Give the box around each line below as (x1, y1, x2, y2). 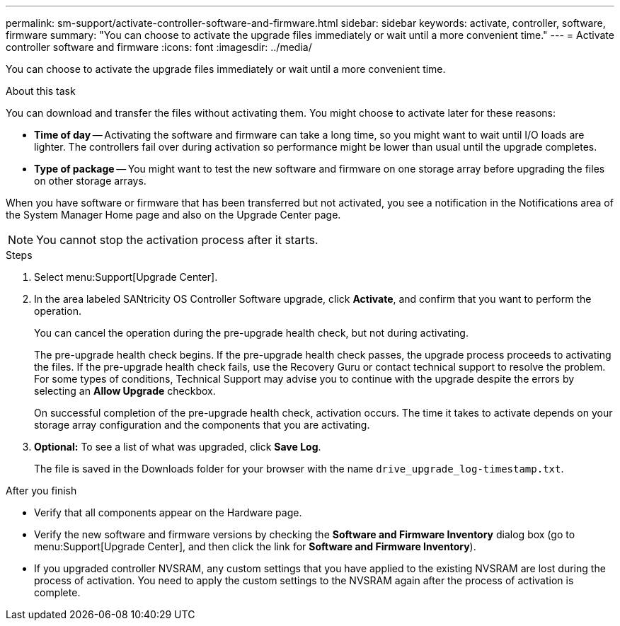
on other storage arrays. (34, 175, 147, 187)
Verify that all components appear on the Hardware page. (34, 506, 302, 518)
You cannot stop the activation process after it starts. (36, 233, 318, 247)
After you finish (6, 485, 77, 497)
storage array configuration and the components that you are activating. (34, 419, 370, 431)
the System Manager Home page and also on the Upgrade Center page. (6, 209, 341, 221)
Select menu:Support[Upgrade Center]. (34, 271, 218, 283)
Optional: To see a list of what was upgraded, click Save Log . (34, 441, 321, 453)
